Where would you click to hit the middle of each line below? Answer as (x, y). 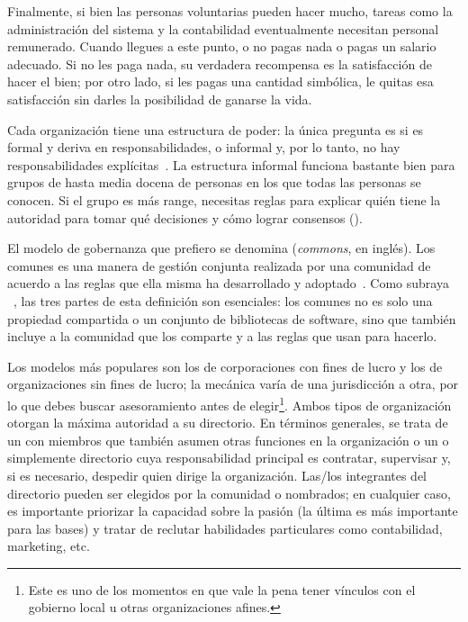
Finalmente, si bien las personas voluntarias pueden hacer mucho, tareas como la (230, 11)
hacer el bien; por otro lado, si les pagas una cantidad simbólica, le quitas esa (220, 81)
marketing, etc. (49, 546)
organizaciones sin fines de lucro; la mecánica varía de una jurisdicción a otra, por (233, 384)
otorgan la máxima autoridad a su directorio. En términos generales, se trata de (228, 423)
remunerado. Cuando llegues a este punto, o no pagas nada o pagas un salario (222, 46)
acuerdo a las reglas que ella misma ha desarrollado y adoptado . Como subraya (228, 283)
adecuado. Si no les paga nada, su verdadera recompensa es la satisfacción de (220, 63)
